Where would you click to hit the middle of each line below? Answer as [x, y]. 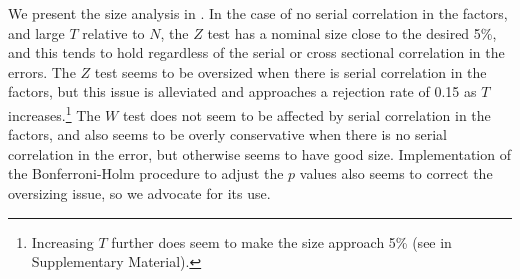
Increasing [62, 241]
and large [36, 32]
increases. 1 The [54, 113]
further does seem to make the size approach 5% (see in [281, 241]
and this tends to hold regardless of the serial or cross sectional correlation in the [256, 52]
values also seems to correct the [396, 173]
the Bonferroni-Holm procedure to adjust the [146, 173]
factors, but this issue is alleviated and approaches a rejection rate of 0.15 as [242, 91]
